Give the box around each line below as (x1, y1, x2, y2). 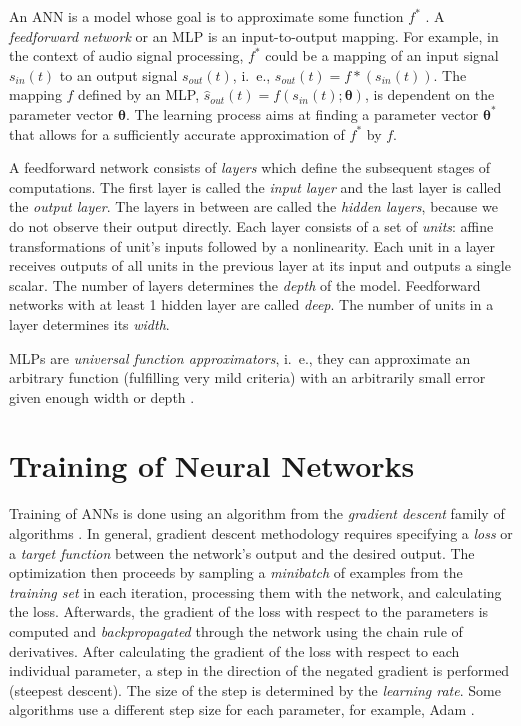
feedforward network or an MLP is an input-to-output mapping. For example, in (9, 25, 499, 46)
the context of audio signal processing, (9, 45, 244, 66)
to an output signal (59, 64, 178, 85)
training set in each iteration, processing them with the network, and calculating (9, 581, 502, 602)
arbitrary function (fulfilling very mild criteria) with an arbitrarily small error (9, 367, 486, 388)
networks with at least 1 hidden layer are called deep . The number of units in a (9, 294, 494, 315)
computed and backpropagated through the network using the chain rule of (9, 620, 463, 641)
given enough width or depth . (9, 386, 195, 407)
